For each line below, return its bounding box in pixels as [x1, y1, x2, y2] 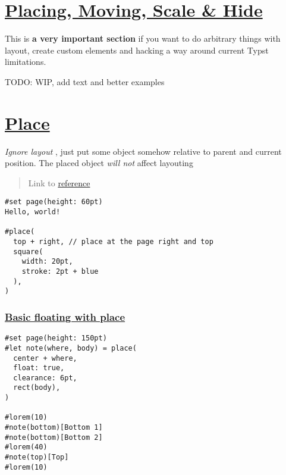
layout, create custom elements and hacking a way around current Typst [5, 43, 269, 56]
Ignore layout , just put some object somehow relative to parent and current [5, 145, 282, 157]
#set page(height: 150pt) [5, 334, 107, 343]
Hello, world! [5, 208, 61, 217]
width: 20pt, [21, 257, 73, 266]
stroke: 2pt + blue [21, 267, 99, 276]
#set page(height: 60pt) [5, 198, 103, 207]
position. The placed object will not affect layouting [5, 157, 193, 169]
